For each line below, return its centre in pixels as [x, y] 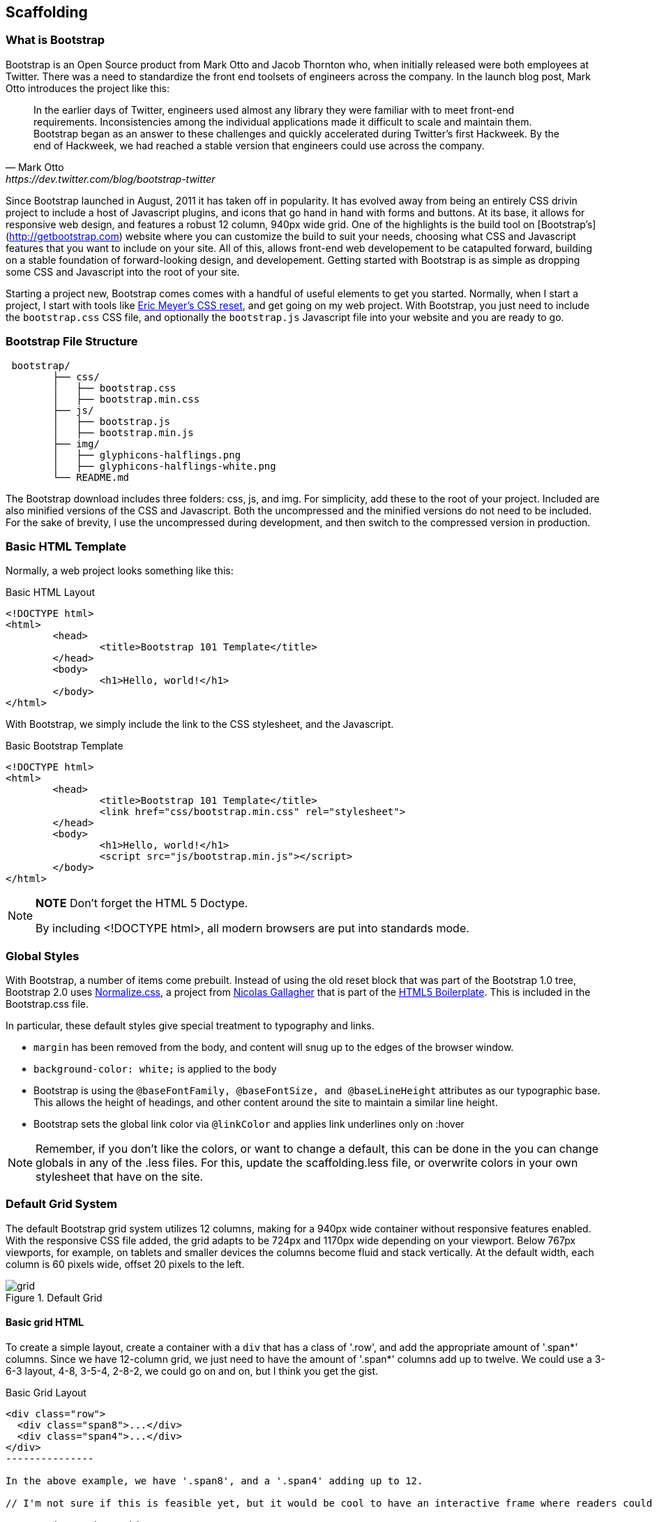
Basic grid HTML [45, 1322]
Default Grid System [61, 1204]
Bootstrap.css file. [47, 1004]
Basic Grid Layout [46, 1393]
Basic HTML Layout [51, 592]
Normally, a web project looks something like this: [120, 571]
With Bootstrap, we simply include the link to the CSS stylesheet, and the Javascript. [200, 724]
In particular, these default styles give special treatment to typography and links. [190, 1026]
